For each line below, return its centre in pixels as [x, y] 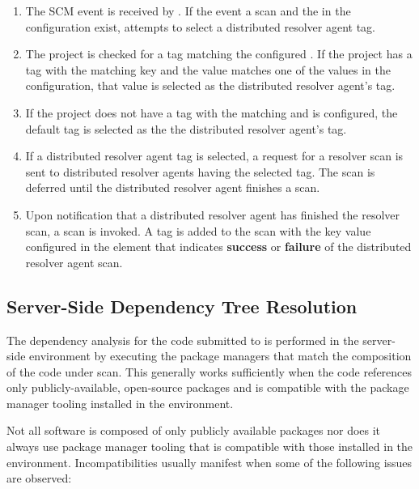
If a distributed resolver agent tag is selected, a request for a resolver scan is [214, 156]
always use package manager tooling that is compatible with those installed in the [210, 446]
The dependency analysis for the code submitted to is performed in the [183, 340]
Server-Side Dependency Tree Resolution [182, 306]
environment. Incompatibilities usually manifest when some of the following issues [209, 462]
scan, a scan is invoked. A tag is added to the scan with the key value [198, 230]
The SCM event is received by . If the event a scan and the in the [188, 11]
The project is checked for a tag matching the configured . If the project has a [219, 54]
